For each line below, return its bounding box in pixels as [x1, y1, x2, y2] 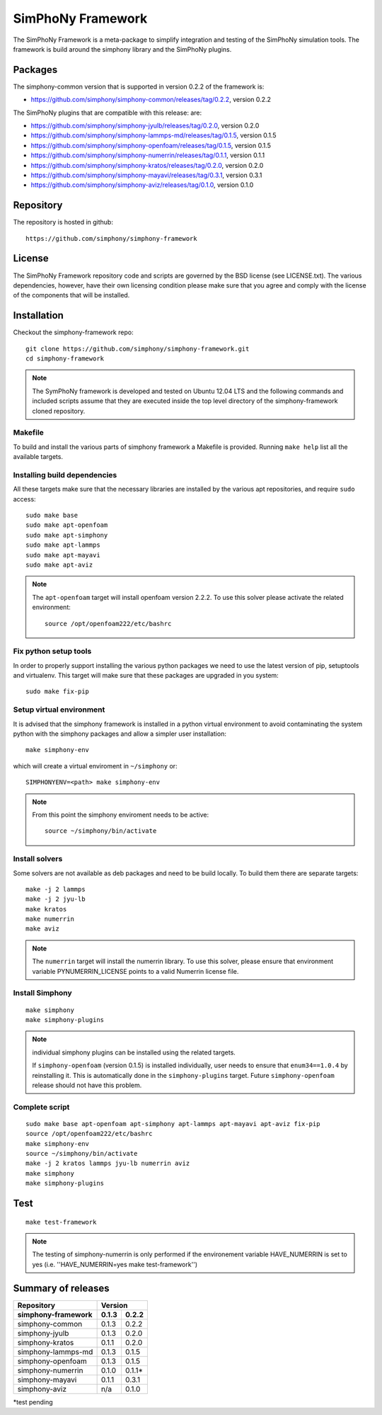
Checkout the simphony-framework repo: [13, 328, 134, 336]
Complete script [13, 1102, 70, 1112]
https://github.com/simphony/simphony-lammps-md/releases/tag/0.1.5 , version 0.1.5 [30, 131, 277, 140]
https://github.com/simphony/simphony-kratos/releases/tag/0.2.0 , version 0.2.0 [30, 161, 264, 169]
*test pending [13, 1397, 53, 1406]
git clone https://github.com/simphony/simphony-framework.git [25, 344, 250, 353]
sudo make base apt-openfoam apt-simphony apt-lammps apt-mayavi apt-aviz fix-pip [25, 1120, 320, 1127]
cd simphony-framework [25, 355, 105, 363]
